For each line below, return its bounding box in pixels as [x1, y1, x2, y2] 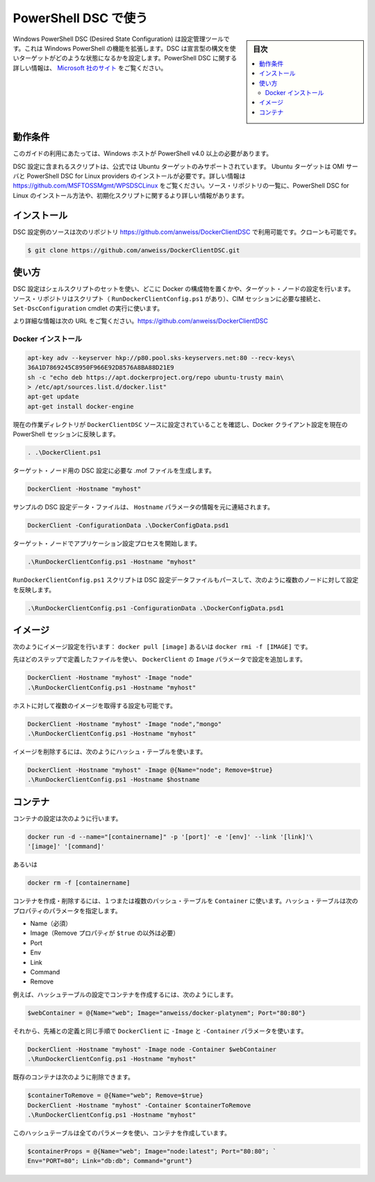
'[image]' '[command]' [27, 843, 105, 850]
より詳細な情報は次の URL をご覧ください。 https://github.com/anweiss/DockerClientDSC [12, 316, 269, 326]
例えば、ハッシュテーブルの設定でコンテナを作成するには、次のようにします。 [12, 990, 237, 999]
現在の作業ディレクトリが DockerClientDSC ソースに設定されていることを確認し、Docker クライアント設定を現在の [12, 420, 348, 428]
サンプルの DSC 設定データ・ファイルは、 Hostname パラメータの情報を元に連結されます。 [12, 503, 274, 512]
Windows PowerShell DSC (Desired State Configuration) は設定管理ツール [12, 35, 224, 43]
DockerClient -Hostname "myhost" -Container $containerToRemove [27, 1101, 251, 1109]
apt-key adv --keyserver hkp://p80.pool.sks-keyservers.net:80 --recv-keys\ [27, 354, 295, 362]
